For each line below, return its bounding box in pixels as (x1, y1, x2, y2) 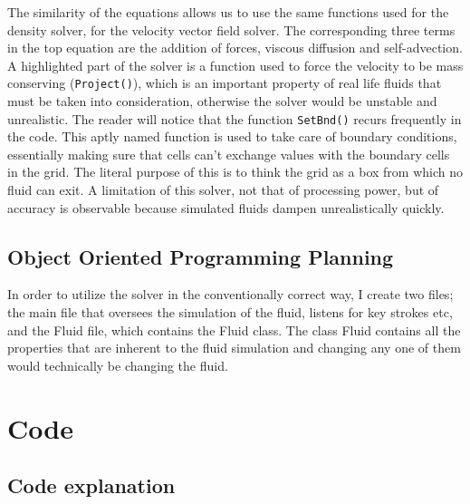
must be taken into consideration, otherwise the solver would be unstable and (7, 92, 437, 111)
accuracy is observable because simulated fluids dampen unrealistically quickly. (7, 198, 445, 217)
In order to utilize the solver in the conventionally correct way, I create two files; (7, 285, 454, 304)
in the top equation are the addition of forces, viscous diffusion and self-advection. (7, 38, 463, 57)
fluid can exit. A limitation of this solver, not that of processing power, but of (7, 180, 439, 199)
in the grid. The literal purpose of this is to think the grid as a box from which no (7, 162, 463, 181)
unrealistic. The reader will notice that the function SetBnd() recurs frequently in (7, 109, 462, 128)
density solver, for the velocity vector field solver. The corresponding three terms (7, 20, 456, 39)
